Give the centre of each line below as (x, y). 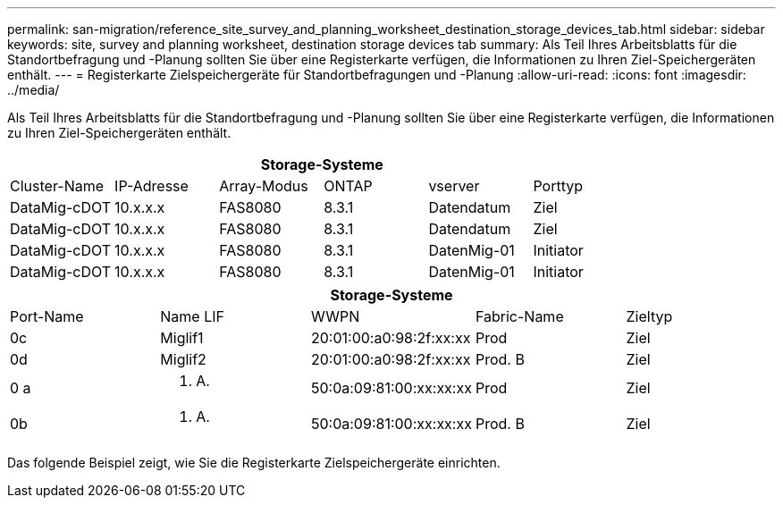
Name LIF (192, 316)
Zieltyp (649, 316)
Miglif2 (183, 359)
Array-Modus (264, 186)
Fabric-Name (519, 316)
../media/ (34, 90)
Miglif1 (182, 338)
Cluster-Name (57, 186)
